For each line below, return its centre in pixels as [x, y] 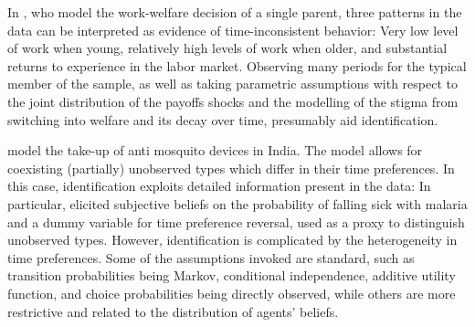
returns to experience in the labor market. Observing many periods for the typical [237, 65]
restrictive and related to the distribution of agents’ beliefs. [173, 311]
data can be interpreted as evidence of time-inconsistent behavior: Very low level [233, 30]
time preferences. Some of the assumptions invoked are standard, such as [211, 257]
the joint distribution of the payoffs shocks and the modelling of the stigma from [233, 101]
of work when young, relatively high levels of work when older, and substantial [227, 48]
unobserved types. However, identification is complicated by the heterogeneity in [232, 240]
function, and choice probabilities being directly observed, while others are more [232, 293]
